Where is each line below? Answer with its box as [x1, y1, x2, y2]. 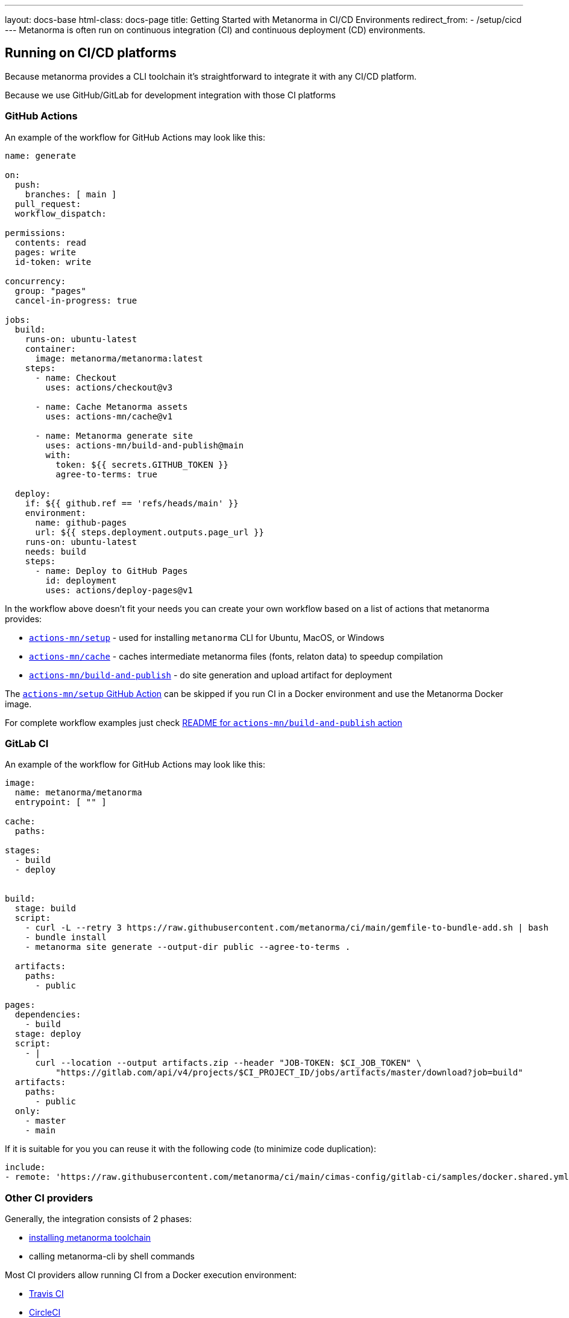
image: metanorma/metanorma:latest [35, 353, 203, 363]
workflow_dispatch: [14, 208, 107, 218]
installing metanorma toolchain [29, 1232, 151, 1243]
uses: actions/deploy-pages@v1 [45, 585, 193, 595]
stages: [5, 845, 41, 856]
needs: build [25, 546, 86, 556]
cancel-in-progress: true [14, 295, 137, 305]
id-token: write [14, 256, 92, 267]
